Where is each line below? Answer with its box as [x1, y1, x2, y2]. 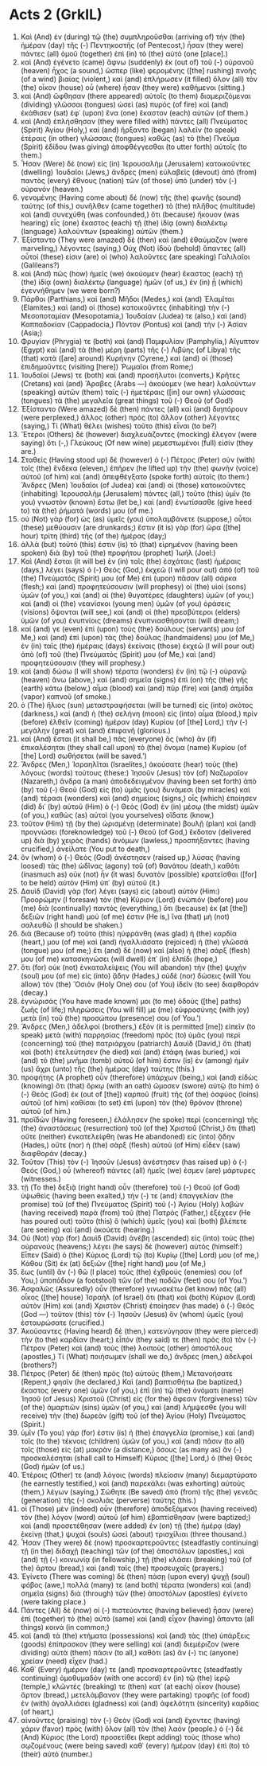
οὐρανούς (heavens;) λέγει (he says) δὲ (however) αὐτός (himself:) [20, 1241, 243, 1251]
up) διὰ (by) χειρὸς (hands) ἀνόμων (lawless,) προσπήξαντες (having [20, 835, 250, 845]
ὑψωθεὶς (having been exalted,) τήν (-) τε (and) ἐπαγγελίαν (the [20, 1190, 234, 1200]
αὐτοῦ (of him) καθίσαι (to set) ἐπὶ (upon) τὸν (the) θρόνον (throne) [20, 1097, 243, 1108]
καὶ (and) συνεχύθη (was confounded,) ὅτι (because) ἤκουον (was [20, 209, 240, 219]
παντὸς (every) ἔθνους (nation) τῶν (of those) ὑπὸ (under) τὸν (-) [20, 175, 238, 185]
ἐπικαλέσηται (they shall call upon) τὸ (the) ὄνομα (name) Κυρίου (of [20, 742, 247, 752]
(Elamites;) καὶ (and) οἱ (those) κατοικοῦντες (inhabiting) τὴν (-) [20, 303, 230, 312]
